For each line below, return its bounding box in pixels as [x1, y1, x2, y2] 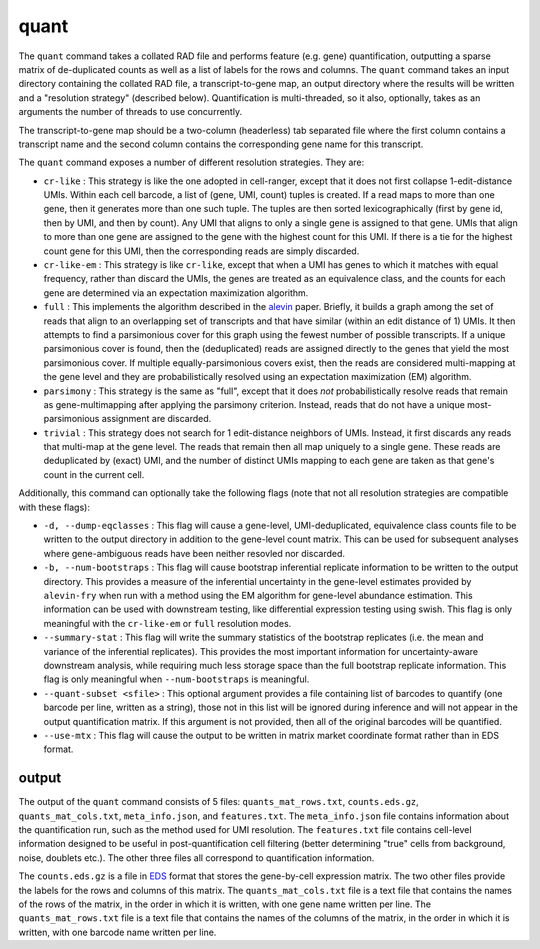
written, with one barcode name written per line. [18, 926, 217, 938]
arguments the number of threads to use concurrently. [18, 106, 243, 118]
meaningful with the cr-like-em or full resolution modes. [43, 617, 292, 629]
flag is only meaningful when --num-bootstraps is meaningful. [43, 673, 310, 685]
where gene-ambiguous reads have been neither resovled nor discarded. [43, 547, 345, 559]
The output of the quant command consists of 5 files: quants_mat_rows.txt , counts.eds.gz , [18, 796, 419, 808]
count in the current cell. [43, 468, 145, 480]
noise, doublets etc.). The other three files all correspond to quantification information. [18, 851, 375, 864]
